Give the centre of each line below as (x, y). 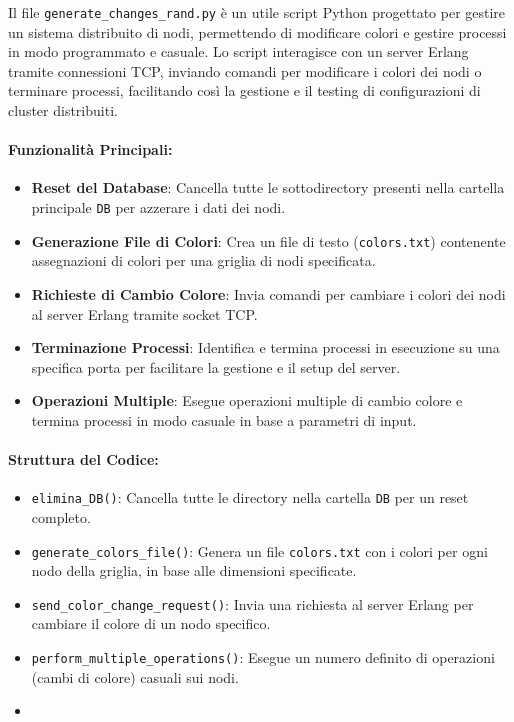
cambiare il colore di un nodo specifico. (151, 623)
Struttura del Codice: (83, 459)
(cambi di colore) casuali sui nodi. (135, 676)
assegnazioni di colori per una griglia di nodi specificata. (203, 260)
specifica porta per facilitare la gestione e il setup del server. (216, 366)
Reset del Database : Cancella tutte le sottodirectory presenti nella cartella (268, 187)
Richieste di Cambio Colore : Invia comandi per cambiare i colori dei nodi (268, 293)
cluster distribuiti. (63, 110)
